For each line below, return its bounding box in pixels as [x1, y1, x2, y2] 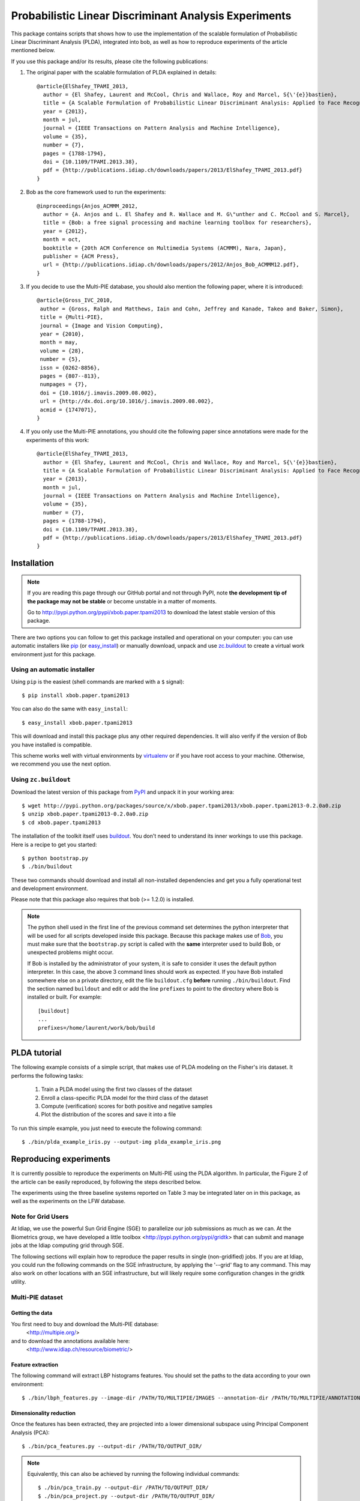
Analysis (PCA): [11, 1429, 50, 1436]
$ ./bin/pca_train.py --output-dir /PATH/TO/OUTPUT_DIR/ [38, 1484, 209, 1491]
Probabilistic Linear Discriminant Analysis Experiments [11, 9, 292, 22]
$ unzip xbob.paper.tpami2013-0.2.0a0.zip [22, 811, 149, 818]
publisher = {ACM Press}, [43, 253, 119, 259]
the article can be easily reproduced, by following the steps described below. [11, 1178, 202, 1185]
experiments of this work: [26, 436, 89, 444]
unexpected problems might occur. [27, 949, 114, 956]
